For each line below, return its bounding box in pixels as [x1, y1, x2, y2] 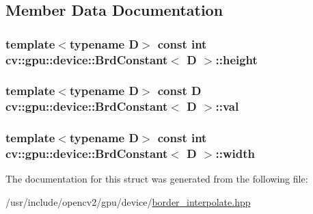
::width [215, 145, 255, 162]
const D [157, 82, 202, 99]
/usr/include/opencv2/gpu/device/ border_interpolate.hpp [5, 195, 251, 209]
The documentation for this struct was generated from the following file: [5, 172, 308, 186]
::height [215, 51, 258, 68]
